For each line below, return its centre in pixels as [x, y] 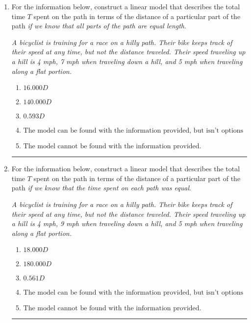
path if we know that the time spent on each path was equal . [101, 188]
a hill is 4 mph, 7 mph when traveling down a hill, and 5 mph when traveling [127, 61]
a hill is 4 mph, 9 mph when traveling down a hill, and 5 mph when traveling [127, 223]
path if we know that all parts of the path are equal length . [99, 26]
